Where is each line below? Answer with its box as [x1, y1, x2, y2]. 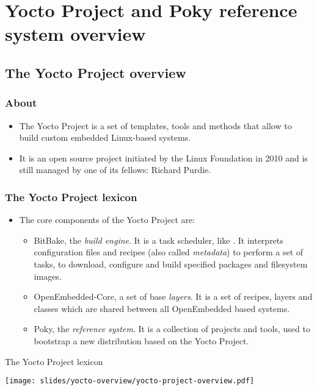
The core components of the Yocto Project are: [19, 213, 195, 226]
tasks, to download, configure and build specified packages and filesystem [34, 257, 308, 270]
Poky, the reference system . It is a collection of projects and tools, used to [34, 322, 310, 335]
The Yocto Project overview [5, 63, 186, 82]
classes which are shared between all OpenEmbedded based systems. [34, 302, 290, 314]
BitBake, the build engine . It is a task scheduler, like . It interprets [34, 233, 283, 246]
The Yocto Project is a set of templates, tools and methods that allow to [19, 119, 292, 132]
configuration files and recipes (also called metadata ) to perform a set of [34, 246, 304, 258]
